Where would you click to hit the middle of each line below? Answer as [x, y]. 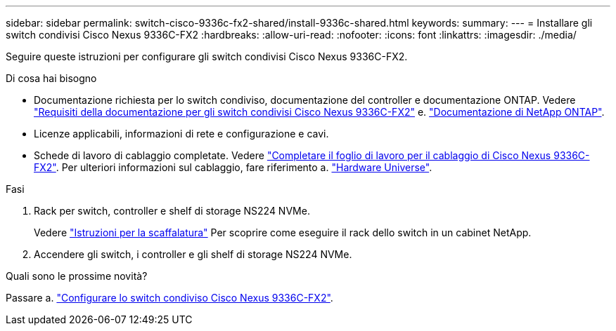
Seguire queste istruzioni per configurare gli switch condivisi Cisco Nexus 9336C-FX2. [207, 56]
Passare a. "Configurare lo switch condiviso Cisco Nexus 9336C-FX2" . [169, 298]
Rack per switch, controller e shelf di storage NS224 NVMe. [172, 211]
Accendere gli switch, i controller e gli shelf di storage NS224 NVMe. [193, 254]
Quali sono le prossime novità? [77, 276]
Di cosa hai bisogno [51, 78]
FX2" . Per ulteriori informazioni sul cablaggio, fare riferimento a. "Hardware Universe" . [233, 167]
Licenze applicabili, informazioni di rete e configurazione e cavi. [181, 134]
